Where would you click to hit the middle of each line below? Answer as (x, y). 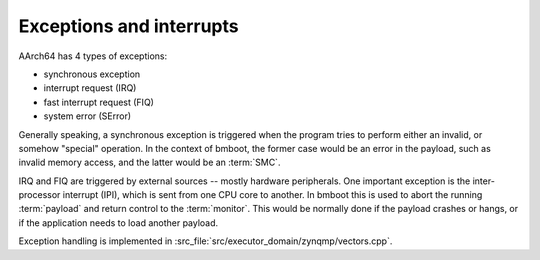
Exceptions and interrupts (128, 26)
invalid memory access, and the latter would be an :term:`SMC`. (149, 162)
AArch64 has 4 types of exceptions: (93, 56)
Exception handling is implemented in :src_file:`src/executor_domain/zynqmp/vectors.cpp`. (205, 241)
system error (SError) (87, 116)
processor (39, 195)
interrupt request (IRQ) (90, 88)
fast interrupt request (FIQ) (99, 102)
